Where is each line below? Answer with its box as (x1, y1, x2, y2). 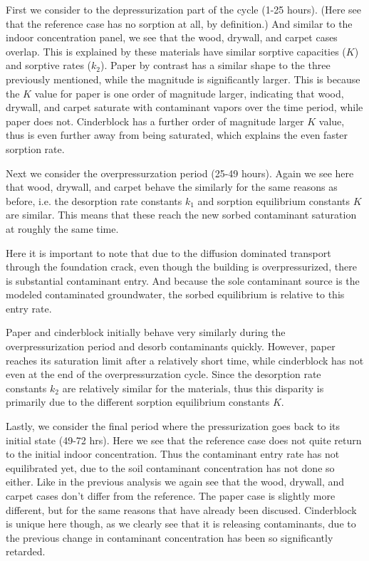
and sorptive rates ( (6, 58, 92, 73)
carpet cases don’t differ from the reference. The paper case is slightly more (6, 488, 336, 503)
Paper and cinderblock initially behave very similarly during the (6, 325, 286, 340)
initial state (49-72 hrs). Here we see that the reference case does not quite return (6, 432, 362, 447)
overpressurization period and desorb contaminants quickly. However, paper (6, 339, 336, 354)
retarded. (6, 544, 46, 559)
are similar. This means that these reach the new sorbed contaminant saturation (6, 207, 357, 222)
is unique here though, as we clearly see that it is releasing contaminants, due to (6, 516, 356, 531)
